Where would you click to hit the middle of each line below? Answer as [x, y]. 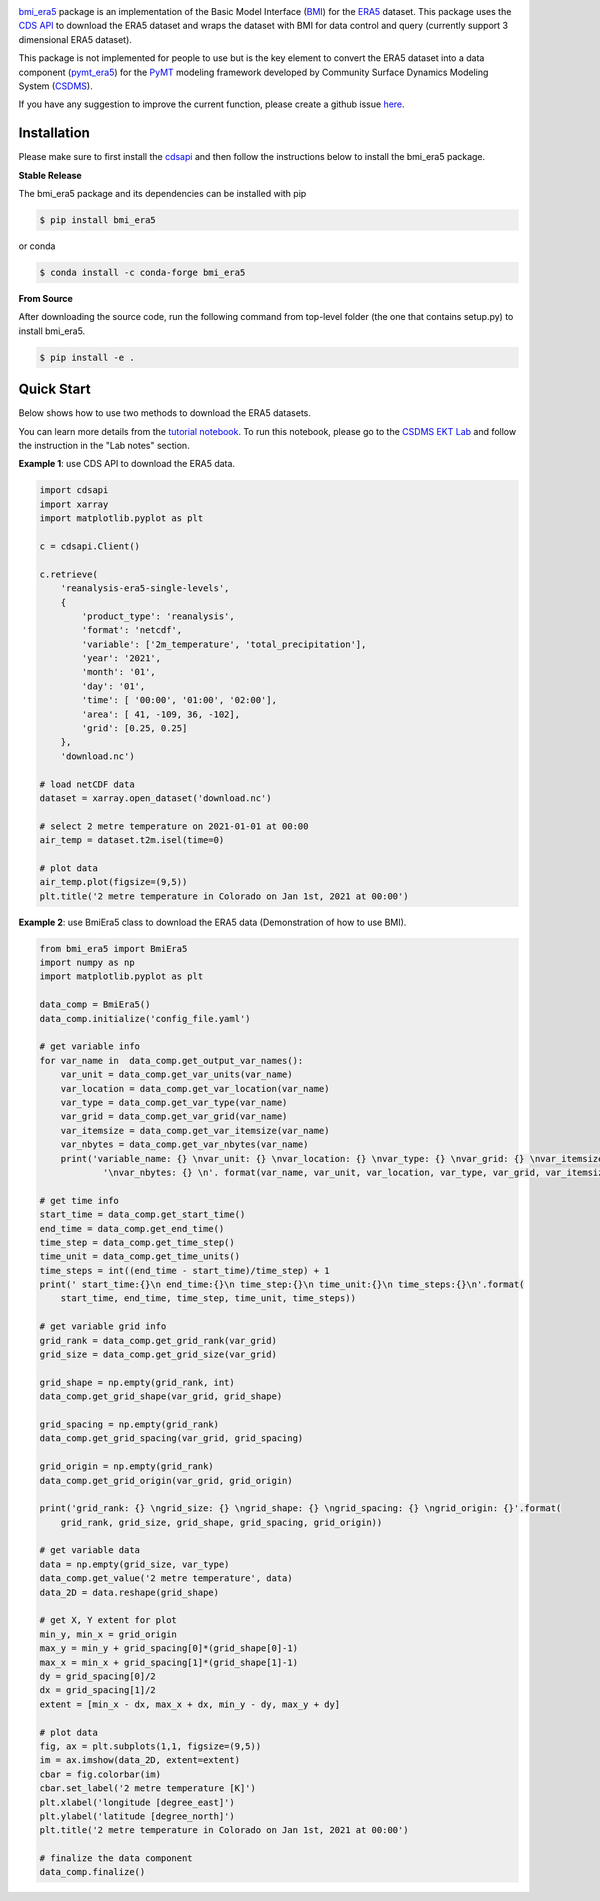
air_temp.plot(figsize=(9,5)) [113, 882]
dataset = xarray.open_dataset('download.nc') [155, 798]
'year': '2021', [121, 658]
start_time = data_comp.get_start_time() [142, 1214]
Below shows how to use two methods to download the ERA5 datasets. [165, 413]
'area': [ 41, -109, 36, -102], [160, 714]
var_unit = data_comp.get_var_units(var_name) [177, 1074]
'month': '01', [119, 672]
